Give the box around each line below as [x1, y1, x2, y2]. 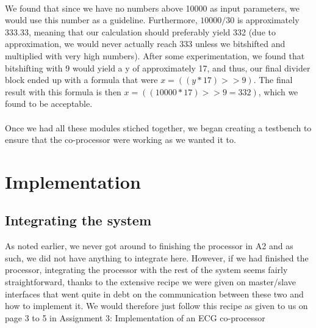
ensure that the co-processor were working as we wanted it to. [5, 133, 236, 146]
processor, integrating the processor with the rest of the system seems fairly [5, 263, 288, 276]
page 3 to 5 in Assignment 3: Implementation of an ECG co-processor [5, 311, 265, 324]
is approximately [237, 13, 300, 26]
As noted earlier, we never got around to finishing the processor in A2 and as [5, 239, 293, 252]
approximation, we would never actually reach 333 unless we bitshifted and [5, 37, 285, 50]
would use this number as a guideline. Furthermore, [5, 13, 198, 26]
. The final [253, 73, 293, 86]
